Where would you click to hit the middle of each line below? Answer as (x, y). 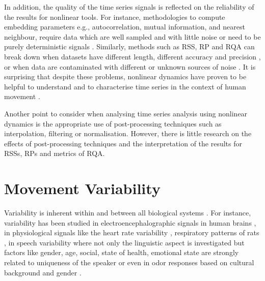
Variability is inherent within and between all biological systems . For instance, (128, 213)
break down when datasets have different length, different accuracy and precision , (132, 56)
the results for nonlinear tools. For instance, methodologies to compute (115, 17)
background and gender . (43, 272)
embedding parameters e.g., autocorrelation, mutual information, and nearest (125, 27)
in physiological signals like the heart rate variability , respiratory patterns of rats (132, 232)
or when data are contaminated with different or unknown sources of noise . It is (130, 66)
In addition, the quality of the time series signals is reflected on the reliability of (129, 7)
